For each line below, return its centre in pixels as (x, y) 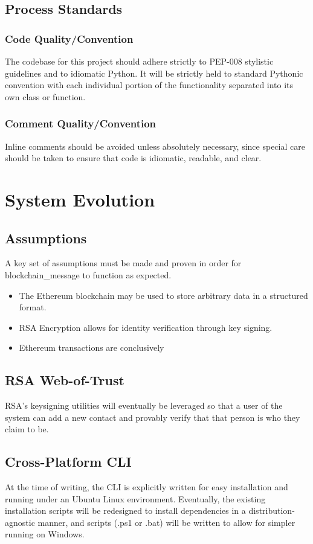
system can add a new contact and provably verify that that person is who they (153, 417)
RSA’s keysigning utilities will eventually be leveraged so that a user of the (144, 405)
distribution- (272, 510)
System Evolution (80, 199)
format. (33, 307)
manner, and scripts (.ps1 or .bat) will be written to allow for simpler (166, 522)
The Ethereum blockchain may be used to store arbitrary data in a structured (163, 295)
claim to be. (27, 429)
